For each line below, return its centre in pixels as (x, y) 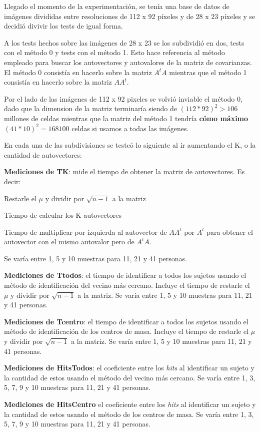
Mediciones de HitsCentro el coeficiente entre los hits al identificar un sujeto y (130, 404)
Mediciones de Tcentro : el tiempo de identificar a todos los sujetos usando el (126, 321)
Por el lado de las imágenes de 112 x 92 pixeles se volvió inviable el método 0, (123, 98)
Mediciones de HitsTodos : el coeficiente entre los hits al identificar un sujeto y (129, 368)
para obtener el (230, 232)
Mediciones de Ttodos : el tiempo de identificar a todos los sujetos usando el (125, 275)
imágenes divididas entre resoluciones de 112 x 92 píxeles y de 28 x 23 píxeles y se (130, 16)
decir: (12, 181)
